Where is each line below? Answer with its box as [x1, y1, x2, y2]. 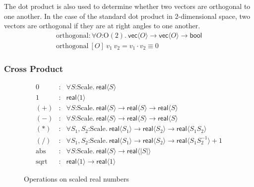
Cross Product [4, 62, 63, 74]
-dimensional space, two [178, 10, 251, 21]
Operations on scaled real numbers [24, 173, 129, 184]
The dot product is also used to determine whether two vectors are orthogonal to [4, 1, 251, 11]
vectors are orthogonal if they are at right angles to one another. [4, 20, 200, 31]
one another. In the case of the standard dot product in [4, 10, 173, 21]
